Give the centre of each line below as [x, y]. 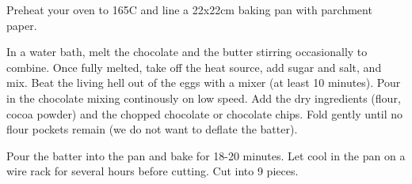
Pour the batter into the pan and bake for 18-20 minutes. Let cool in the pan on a [206, 155]
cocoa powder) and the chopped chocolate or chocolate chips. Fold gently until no [205, 113]
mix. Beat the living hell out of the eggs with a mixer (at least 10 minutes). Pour [204, 83]
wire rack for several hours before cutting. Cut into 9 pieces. [153, 171]
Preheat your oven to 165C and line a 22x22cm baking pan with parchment [189, 9]
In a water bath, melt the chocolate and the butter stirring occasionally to [187, 52]
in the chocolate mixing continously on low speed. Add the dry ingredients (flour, [204, 98]
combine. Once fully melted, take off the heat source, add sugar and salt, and [194, 67]
